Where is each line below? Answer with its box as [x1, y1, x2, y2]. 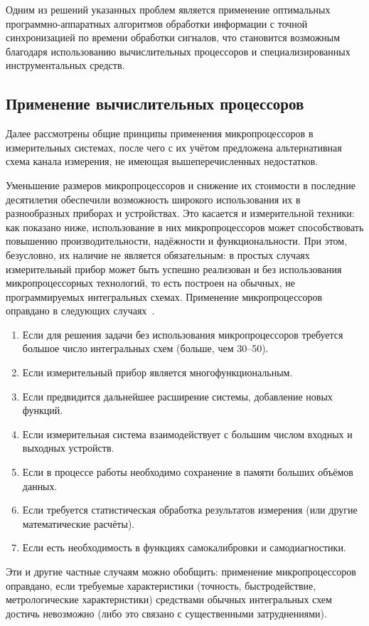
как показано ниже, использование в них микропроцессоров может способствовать [6, 219, 364, 234]
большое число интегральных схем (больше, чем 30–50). [22, 341, 269, 356]
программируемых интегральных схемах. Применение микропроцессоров [6, 289, 323, 304]
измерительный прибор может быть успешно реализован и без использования [6, 261, 342, 276]
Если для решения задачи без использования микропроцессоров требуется [22, 327, 343, 341]
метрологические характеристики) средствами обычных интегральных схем [6, 592, 332, 607]
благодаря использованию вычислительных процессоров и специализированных [6, 43, 351, 58]
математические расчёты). [22, 516, 135, 531]
